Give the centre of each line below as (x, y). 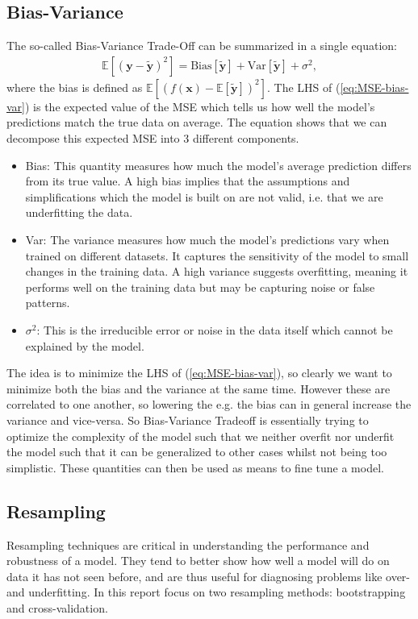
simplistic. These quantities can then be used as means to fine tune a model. (195, 467)
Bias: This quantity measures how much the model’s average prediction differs (218, 165)
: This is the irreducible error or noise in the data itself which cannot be (215, 329)
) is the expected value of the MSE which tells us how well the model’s (200, 106)
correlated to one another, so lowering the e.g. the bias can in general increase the (209, 404)
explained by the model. (85, 345)
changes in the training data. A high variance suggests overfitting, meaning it (217, 271)
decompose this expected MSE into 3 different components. (153, 138)
